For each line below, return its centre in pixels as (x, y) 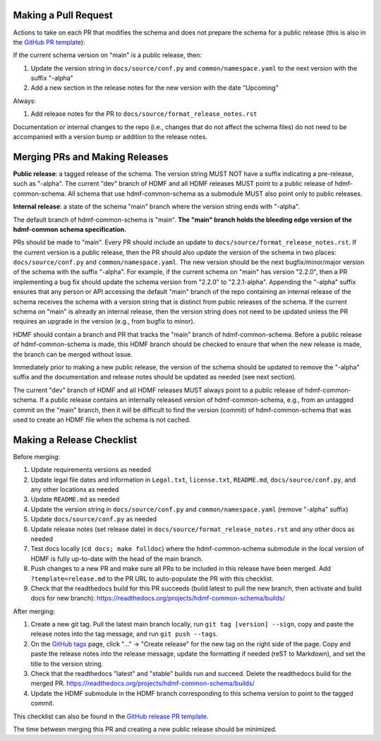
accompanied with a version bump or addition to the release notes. (110, 137)
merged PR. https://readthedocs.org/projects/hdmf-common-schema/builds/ (143, 683)
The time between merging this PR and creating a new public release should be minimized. (145, 729)
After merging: (34, 611)
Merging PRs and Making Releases (91, 156)
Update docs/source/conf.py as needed (94, 519)
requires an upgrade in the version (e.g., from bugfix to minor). (104, 321)
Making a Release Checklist (75, 440)
